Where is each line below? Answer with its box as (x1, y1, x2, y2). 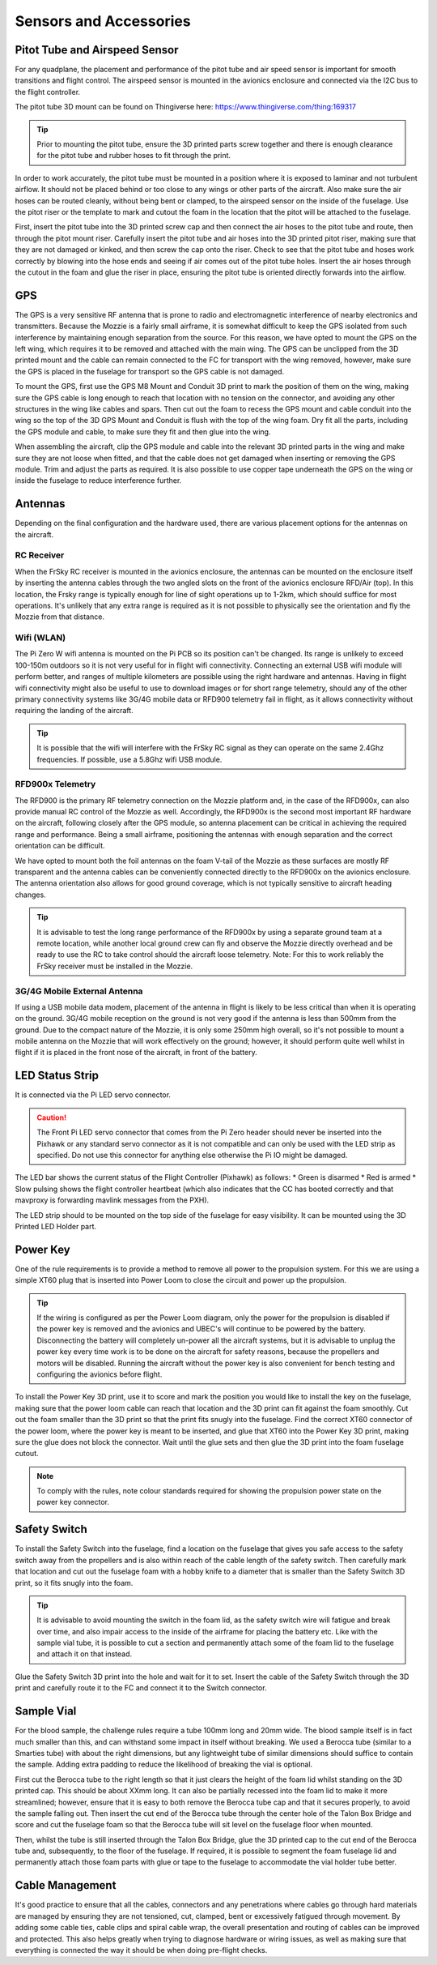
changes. (15, 890, 46, 899)
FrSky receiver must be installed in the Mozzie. (36, 961, 193, 971)
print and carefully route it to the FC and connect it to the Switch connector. (15, 1683, 267, 1693)
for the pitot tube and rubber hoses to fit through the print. (36, 151, 231, 160)
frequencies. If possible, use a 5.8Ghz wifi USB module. (36, 754, 223, 764)
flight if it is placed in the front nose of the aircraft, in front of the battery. (15, 1048, 258, 1057)
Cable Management (15, 1878, 117, 1892)
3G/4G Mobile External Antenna (15, 985, 143, 997)
